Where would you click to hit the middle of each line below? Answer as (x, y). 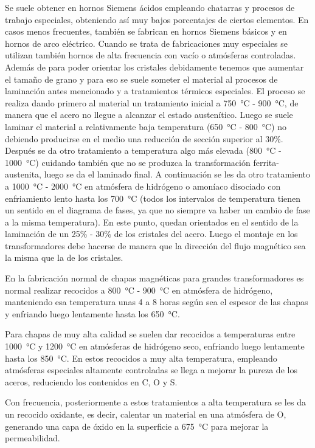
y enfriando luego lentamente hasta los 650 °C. (92, 313)
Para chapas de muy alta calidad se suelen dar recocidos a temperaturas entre (150, 334)
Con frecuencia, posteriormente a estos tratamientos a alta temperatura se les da (155, 402)
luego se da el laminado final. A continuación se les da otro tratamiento (177, 174)
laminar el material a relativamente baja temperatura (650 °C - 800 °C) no (146, 126)
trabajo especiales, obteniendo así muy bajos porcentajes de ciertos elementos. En (157, 19)
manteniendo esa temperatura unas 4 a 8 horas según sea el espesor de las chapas (157, 302)
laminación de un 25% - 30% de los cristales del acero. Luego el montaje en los (151, 234)
